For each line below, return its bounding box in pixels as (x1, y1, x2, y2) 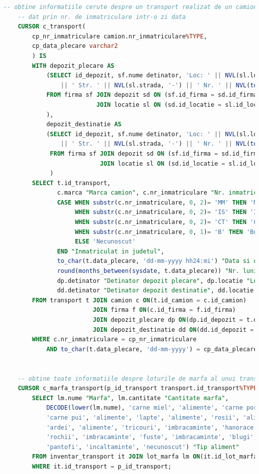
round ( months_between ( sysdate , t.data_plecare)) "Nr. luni (57, 267, 258, 275)
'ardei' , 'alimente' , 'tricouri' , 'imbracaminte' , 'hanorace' (46, 424, 258, 431)
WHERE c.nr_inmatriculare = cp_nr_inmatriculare (32, 336, 197, 343)
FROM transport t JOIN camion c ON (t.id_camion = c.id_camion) (32, 296, 247, 304)
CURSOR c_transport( (17, 23, 86, 30)
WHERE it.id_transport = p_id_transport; (32, 463, 172, 470)
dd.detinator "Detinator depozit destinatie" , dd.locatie (57, 287, 254, 294)
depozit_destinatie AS (46, 121, 122, 128)
